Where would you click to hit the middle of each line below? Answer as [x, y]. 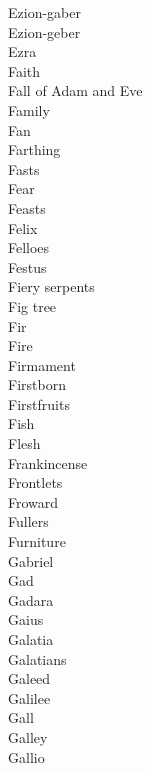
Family [29, 109]
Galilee [29, 697]
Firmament [42, 364]
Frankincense [48, 462]
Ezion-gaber [44, 12]
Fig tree [32, 305]
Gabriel [31, 560]
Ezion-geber [44, 31]
